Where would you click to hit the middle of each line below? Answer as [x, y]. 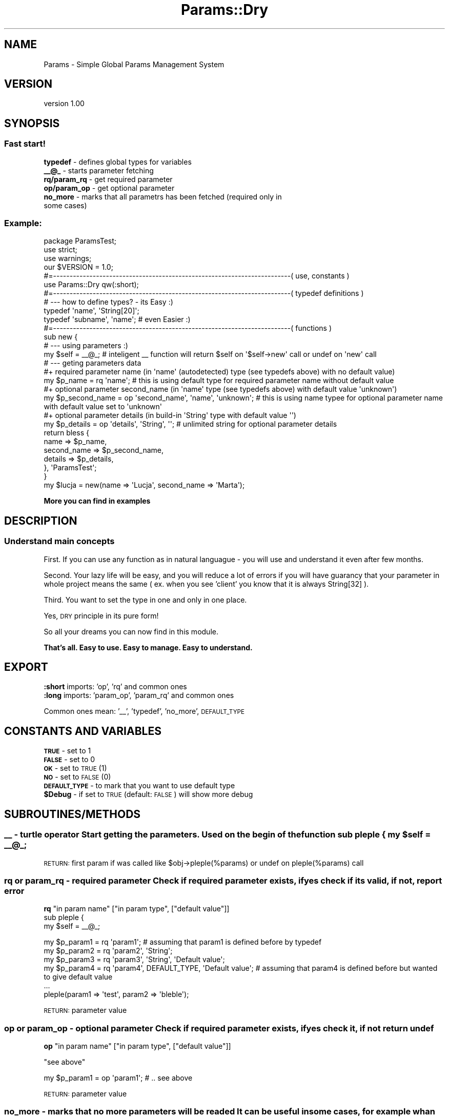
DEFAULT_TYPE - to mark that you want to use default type [139, 786]
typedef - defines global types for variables [118, 162]
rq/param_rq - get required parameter [108, 179]
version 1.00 [64, 104]
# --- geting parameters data [93, 363]
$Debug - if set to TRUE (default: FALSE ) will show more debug [148, 794]
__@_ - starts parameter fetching [99, 170]
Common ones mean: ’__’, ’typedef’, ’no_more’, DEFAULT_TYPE [144, 711]
